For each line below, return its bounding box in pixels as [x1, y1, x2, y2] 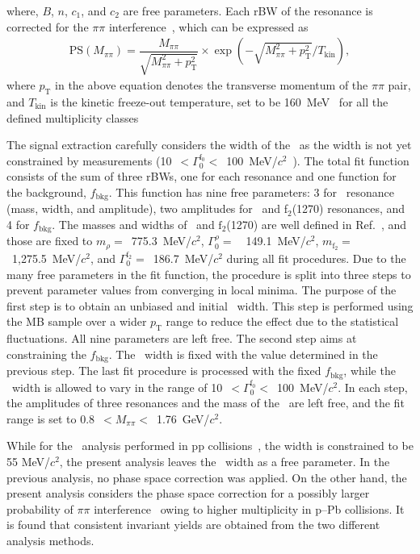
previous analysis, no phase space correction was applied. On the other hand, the [6, 469, 407, 485]
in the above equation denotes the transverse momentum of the [55, 77, 368, 94]
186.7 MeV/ [153, 249, 214, 266]
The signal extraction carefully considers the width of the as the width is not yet [6, 136, 412, 153]
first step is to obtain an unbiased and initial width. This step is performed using [6, 297, 414, 314]
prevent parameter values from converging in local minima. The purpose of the [6, 281, 397, 298]
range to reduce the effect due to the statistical [166, 313, 399, 330]
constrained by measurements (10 [6, 152, 172, 169]
